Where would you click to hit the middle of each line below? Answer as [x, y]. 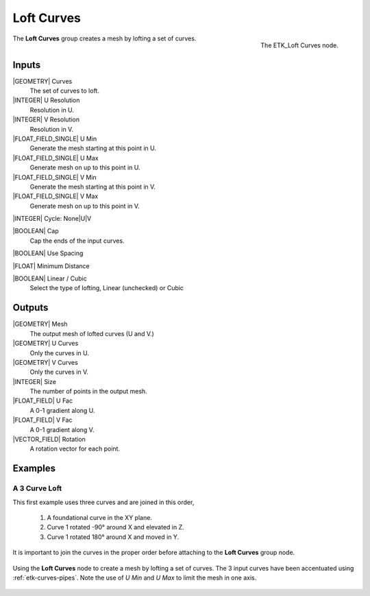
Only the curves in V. [59, 372]
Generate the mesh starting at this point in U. [93, 148]
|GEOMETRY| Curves [42, 81]
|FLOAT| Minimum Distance [51, 266]
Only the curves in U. [59, 353]
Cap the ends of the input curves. [77, 241]
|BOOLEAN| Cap [36, 231]
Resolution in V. [51, 129]
